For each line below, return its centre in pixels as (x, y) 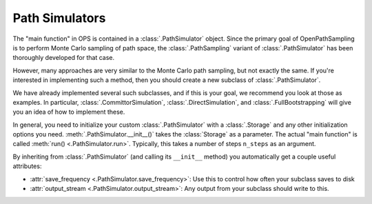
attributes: (27, 166)
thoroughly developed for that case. (64, 58)
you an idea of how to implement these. (69, 112)
